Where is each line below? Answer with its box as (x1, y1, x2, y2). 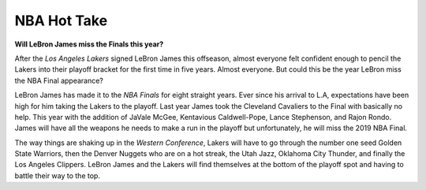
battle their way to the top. (14, 170, 100, 181)
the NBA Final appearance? (14, 76, 104, 85)
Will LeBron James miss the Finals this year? (14, 39, 164, 49)
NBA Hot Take (14, 12, 108, 29)
